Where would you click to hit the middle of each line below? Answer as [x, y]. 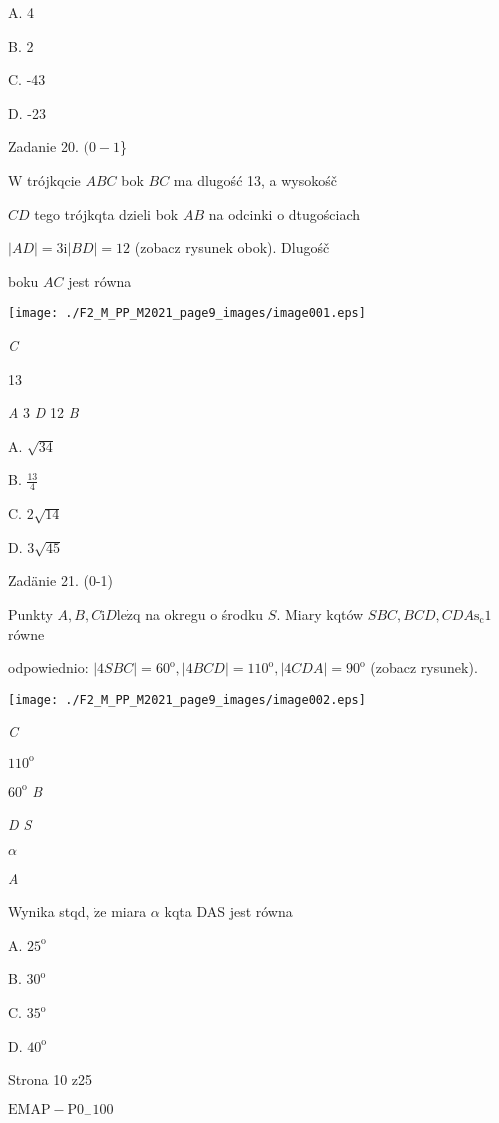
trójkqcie [54, 179]
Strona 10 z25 [50, 1079]
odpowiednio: [48, 667]
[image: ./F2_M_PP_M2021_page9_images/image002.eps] [187, 699]
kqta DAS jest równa [228, 911]
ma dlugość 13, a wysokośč [255, 179]
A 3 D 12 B [43, 412]
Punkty [30, 613]
